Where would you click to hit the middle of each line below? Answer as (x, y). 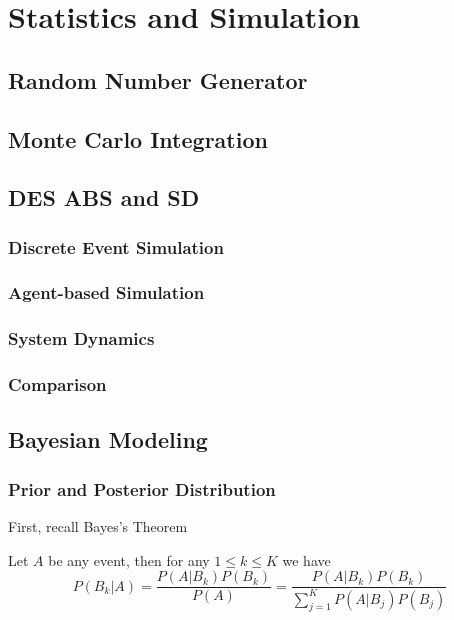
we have (306, 559)
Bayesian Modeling (108, 439)
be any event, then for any (129, 559)
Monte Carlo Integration (138, 138)
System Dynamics (81, 338)
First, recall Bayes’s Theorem (98, 526)
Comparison (57, 384)
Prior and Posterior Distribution (142, 488)
